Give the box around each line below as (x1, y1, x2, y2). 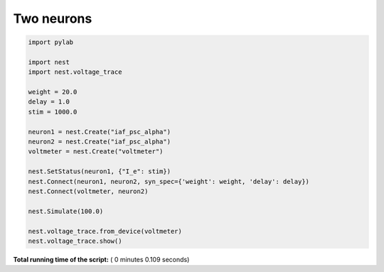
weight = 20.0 (28, 88, 78, 96)
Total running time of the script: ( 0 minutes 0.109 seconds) (13, 255, 190, 263)
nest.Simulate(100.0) (28, 207, 104, 215)
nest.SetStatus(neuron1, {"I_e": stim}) (28, 168, 171, 175)
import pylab (28, 38, 74, 46)
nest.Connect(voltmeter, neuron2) (28, 187, 149, 195)
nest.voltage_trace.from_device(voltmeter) (28, 227, 183, 235)
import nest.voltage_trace (28, 68, 122, 76)
